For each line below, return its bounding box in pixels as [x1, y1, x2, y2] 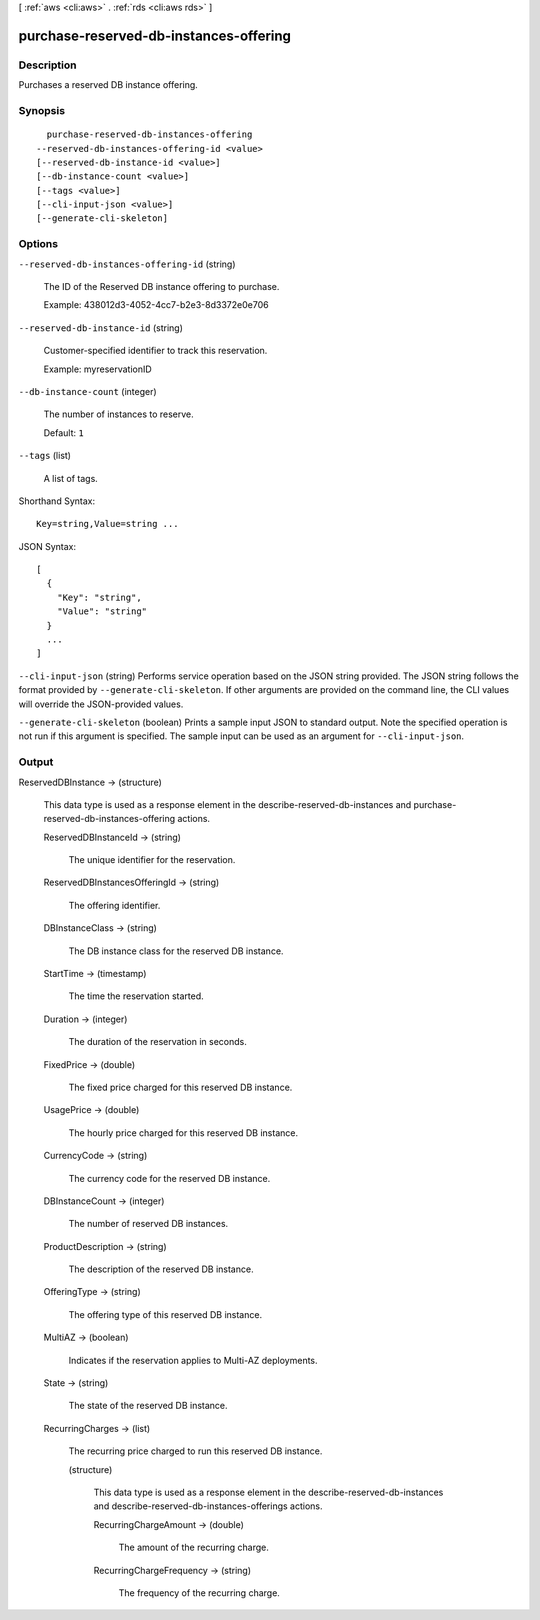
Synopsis [18, 103, 65, 117]
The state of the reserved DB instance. [68, 1400, 229, 1412]
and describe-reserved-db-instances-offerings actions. [93, 1500, 324, 1512]
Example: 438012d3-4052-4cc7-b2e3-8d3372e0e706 [43, 299, 269, 311]
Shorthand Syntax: [18, 495, 95, 507]
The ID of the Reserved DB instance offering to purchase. [43, 280, 280, 292]
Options [18, 237, 59, 251]
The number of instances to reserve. [43, 408, 194, 420]
